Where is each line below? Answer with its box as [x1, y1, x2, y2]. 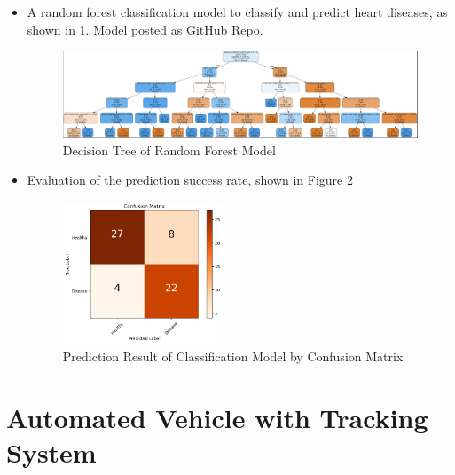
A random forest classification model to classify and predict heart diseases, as [27, 3, 448, 20]
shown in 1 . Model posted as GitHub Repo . [27, 20, 263, 38]
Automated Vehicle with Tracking [6, 399, 428, 435]
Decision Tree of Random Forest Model [62, 140, 276, 159]
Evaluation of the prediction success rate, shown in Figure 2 [27, 170, 353, 189]
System [6, 434, 97, 471]
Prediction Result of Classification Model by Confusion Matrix [62, 347, 404, 366]
